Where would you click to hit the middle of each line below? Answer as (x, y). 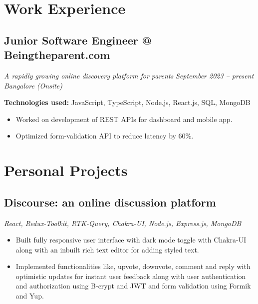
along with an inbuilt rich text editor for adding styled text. (107, 249)
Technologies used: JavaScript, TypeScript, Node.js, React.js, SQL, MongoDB (127, 102)
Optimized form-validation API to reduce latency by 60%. (105, 136)
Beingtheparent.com (57, 55)
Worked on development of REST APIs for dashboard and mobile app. (124, 119)
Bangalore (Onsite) (33, 85)
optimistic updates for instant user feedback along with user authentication (131, 276)
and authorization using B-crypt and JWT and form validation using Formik (133, 286)
